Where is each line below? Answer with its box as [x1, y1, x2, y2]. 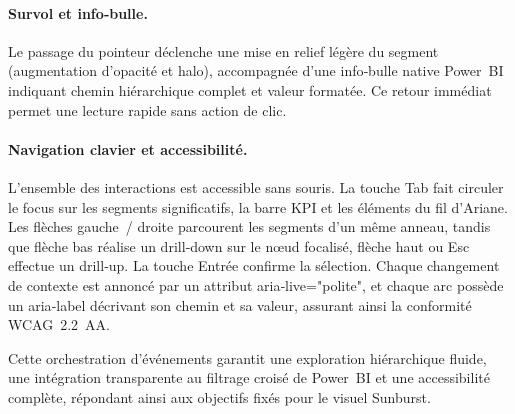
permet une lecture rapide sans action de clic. [8, 99, 287, 120]
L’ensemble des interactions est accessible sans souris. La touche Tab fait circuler [8, 176, 504, 197]
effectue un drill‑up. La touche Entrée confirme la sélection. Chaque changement [8, 255, 500, 276]
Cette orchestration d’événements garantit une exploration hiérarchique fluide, [8, 347, 487, 368]
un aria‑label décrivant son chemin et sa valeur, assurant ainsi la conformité [8, 294, 472, 315]
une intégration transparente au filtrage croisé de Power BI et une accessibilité [8, 367, 490, 388]
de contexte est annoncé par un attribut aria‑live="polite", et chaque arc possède [8, 274, 504, 295]
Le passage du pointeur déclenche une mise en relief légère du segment [8, 40, 439, 61]
